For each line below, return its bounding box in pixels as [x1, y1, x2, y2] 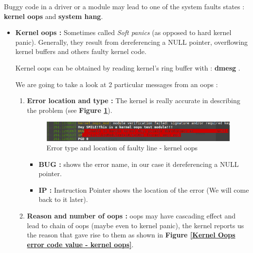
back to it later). [38, 194, 88, 204]
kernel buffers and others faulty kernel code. [15, 46, 146, 56]
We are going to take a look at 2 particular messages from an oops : [15, 79, 218, 89]
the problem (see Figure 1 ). [27, 105, 112, 115]
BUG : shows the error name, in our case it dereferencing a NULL [38, 159, 239, 169]
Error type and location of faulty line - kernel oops [46, 143, 198, 153]
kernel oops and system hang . [4, 11, 103, 21]
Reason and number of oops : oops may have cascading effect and [27, 211, 236, 221]
